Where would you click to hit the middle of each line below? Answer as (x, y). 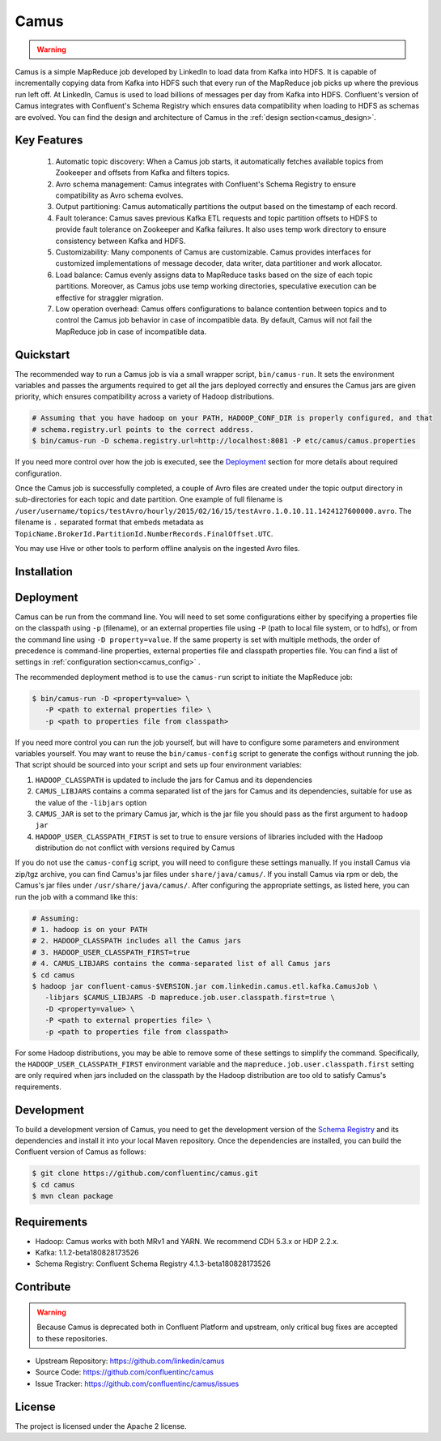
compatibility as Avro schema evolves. (119, 195)
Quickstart (42, 355)
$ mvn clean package (72, 1196)
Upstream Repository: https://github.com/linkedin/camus (130, 1361)
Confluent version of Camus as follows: (81, 1152)
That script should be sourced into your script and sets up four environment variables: (159, 765)
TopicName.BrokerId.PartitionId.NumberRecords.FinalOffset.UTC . (144, 533)
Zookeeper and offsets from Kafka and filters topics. (143, 173)
